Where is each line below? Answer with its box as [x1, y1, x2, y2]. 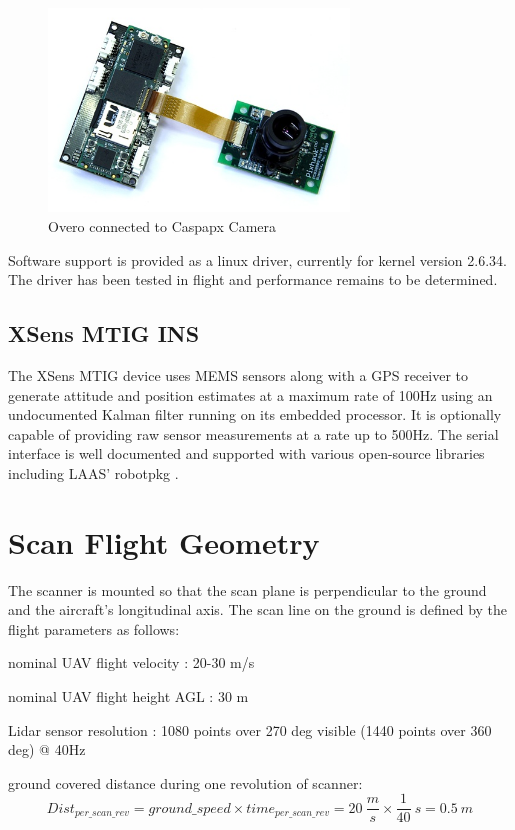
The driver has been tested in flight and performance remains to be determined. [8, 269, 498, 290]
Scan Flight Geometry [8, 521, 320, 562]
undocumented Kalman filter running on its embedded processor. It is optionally [8, 404, 502, 425]
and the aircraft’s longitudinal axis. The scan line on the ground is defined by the [8, 599, 508, 620]
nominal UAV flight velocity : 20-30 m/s [8, 652, 255, 673]
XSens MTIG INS [8, 318, 200, 349]
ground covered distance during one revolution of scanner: [8, 772, 363, 793]
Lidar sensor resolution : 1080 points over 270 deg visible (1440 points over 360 [8, 719, 492, 740]
